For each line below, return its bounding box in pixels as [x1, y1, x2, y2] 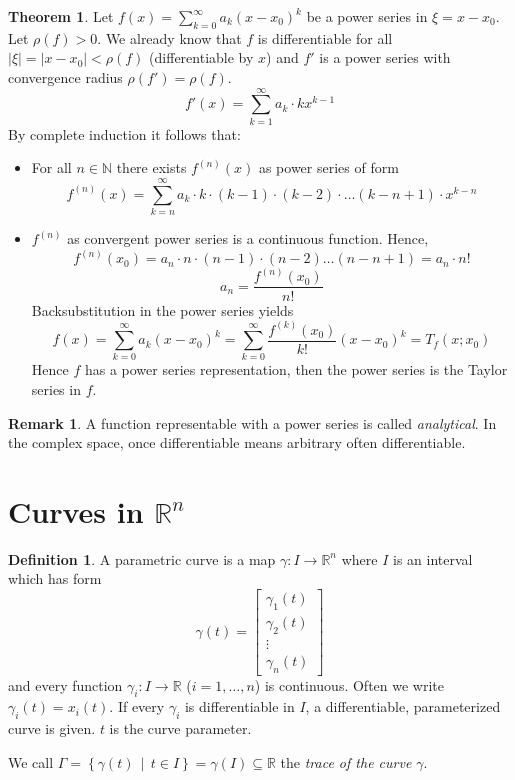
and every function [8, 674, 123, 695]
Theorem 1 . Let [8, 6, 114, 26]
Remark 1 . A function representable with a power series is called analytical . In [8, 412, 497, 433]
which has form [8, 568, 102, 589]
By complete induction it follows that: [8, 123, 241, 144]
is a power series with [319, 47, 451, 68]
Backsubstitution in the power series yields [31, 299, 294, 320]
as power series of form [258, 157, 399, 178]
